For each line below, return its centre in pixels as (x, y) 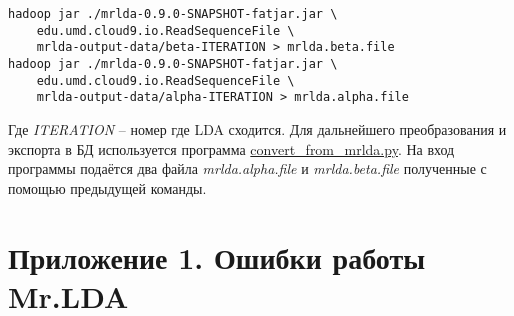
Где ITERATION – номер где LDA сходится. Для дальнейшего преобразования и (257, 128)
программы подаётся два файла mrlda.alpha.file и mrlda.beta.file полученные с (247, 168)
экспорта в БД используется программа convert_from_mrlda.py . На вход (231, 148)
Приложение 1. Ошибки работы (217, 256)
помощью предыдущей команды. (107, 187)
